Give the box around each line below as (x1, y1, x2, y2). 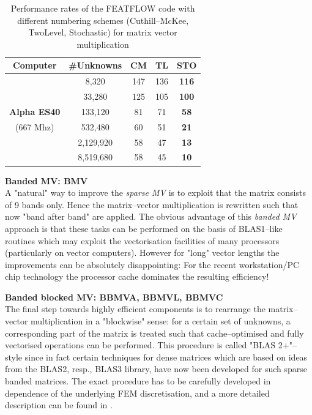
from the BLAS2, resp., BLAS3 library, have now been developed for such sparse (5, 362, 308, 375)
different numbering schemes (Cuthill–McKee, (17, 13, 189, 26)
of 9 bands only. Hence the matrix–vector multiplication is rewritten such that (5, 198, 299, 211)
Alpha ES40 (9, 105, 61, 118)
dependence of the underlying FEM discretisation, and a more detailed (5, 386, 270, 399)
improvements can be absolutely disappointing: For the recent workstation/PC (5, 258, 300, 271)
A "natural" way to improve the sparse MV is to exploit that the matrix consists (5, 186, 306, 199)
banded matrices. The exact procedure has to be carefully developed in (5, 375, 271, 387)
